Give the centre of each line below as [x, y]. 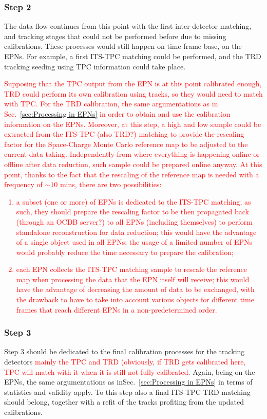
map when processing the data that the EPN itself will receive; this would [133, 279]
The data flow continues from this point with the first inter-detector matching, [128, 26]
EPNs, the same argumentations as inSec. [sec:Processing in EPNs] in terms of [128, 382]
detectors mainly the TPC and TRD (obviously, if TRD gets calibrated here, [125, 362]
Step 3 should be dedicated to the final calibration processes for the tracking [125, 351]
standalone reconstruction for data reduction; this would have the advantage [136, 232]
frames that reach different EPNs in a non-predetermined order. [117, 309]
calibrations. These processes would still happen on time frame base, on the [123, 46]
